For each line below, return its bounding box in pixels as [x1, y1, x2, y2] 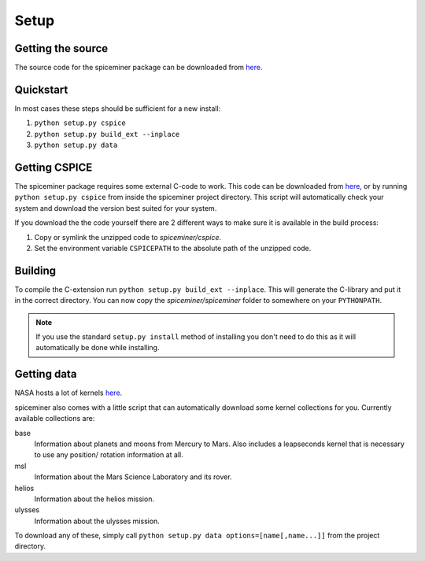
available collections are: [14, 414, 95, 423]
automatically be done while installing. [35, 343, 160, 352]
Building [14, 264, 57, 277]
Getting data [14, 367, 77, 381]
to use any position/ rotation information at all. [34, 450, 184, 460]
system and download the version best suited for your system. [14, 203, 217, 212]
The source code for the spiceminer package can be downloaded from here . [14, 63, 263, 72]
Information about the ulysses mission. [34, 516, 161, 526]
